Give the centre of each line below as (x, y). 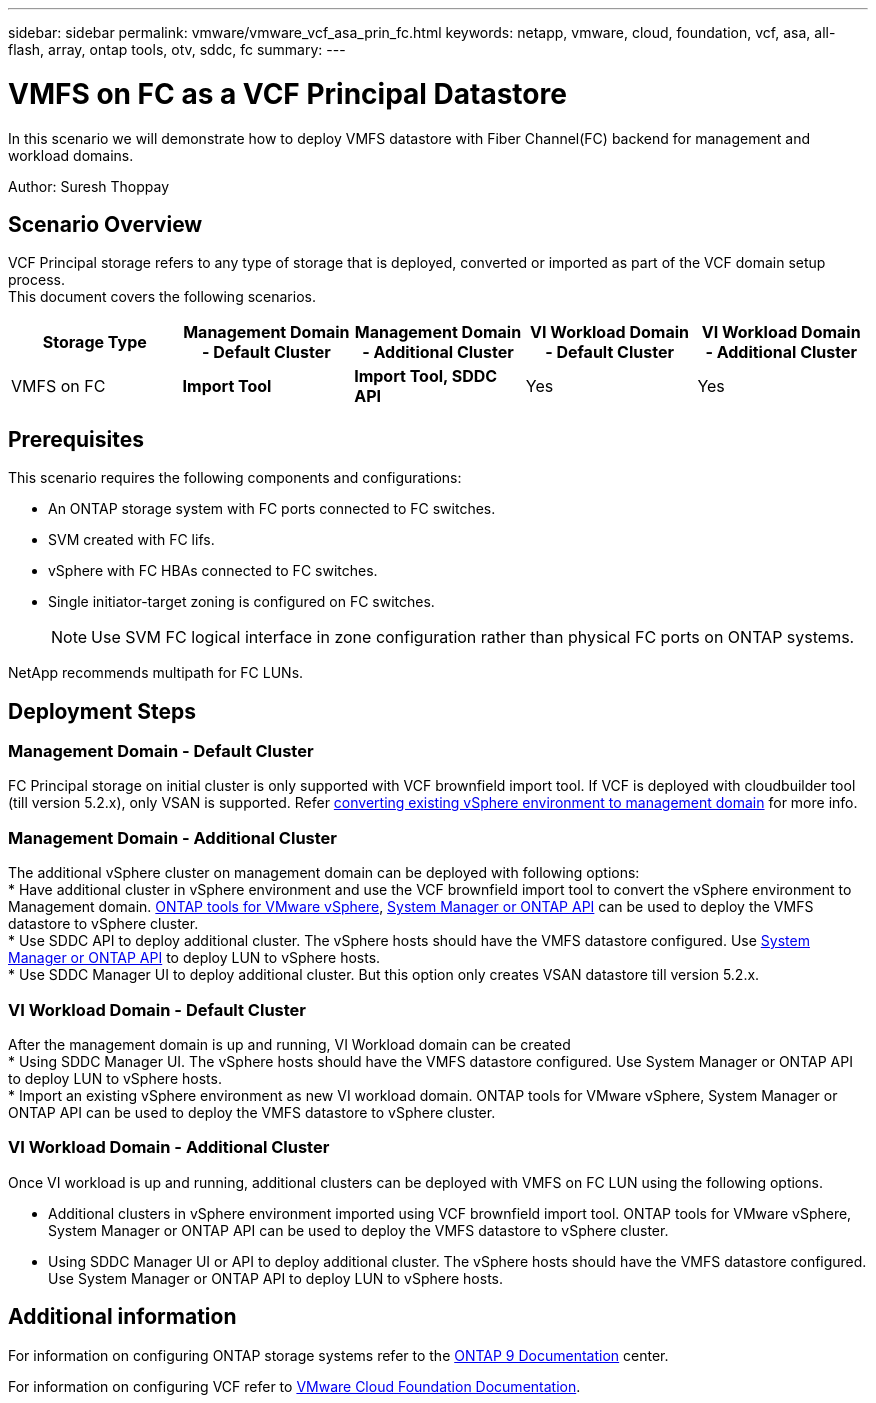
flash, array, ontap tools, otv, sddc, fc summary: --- (177, 49)
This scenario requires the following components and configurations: (235, 478)
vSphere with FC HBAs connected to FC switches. (213, 571)
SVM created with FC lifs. (131, 540)
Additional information (122, 1317)
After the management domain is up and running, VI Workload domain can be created (289, 1044)
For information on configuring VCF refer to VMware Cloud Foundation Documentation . (294, 1386)
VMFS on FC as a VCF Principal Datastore (287, 93)
